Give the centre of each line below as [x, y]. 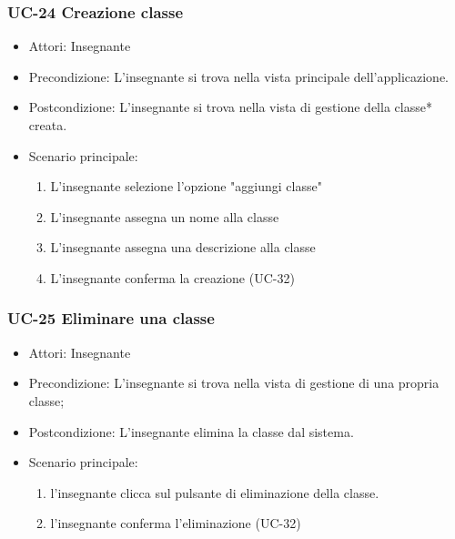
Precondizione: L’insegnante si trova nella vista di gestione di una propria [234, 383]
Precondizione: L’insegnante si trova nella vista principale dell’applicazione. [239, 76]
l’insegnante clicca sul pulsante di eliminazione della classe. [215, 492]
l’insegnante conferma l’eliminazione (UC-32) [176, 523]
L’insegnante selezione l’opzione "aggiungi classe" [186, 186]
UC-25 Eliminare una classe [111, 318]
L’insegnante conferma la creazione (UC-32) [172, 277]
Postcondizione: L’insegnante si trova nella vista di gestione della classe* [230, 107]
